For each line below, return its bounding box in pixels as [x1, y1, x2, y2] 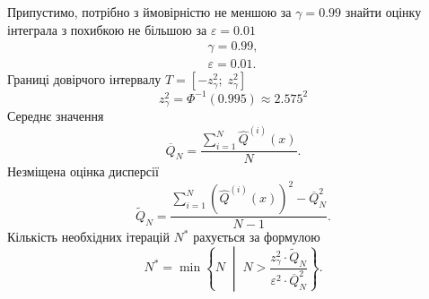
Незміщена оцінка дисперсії [7, 162, 159, 181]
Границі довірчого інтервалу [7, 70, 162, 89]
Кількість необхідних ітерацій [7, 227, 170, 246]
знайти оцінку [345, 3, 422, 21]
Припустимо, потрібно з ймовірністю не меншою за [7, 3, 292, 21]
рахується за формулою [193, 227, 320, 246]
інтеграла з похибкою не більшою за [7, 20, 207, 38]
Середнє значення [7, 107, 104, 125]
